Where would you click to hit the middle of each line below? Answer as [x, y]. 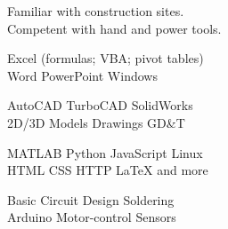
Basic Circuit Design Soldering [91, 199]
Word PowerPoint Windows [82, 75]
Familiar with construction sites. [96, 11]
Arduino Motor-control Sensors [92, 217]
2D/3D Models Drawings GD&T [96, 122]
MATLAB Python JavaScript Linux [105, 152]
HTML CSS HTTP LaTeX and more [108, 170]
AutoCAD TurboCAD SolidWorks [100, 105]
